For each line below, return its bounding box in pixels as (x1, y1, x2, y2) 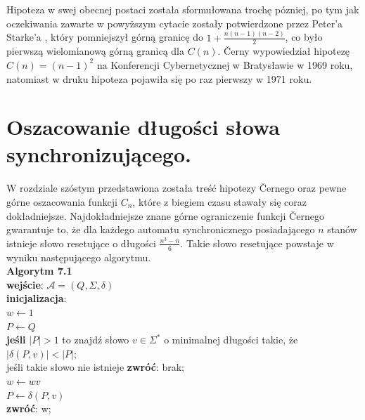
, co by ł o (285, 29, 323, 44)
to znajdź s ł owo (62, 332, 129, 347)
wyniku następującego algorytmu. (6, 249, 151, 264)
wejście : (6, 277, 44, 291)
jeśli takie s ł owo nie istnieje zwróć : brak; (6, 360, 184, 374)
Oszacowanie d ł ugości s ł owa (6, 112, 281, 141)
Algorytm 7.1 (6, 263, 72, 278)
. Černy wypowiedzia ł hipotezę (217, 44, 350, 58)
